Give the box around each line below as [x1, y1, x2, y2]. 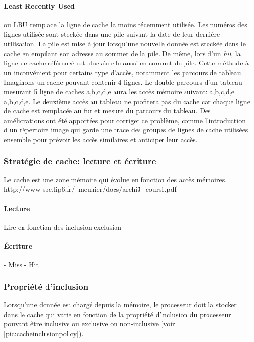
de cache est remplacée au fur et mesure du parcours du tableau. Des [4, 106, 211, 116]
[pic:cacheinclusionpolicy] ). [4, 328, 84, 338]
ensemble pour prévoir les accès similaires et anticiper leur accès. [4, 134, 198, 144]
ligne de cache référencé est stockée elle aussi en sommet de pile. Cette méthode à [4, 58, 249, 68]
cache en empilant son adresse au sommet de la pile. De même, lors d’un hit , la [4, 48, 241, 58]
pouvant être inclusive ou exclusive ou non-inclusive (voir [4, 319, 175, 329]
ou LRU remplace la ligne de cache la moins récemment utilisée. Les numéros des [4, 19, 247, 29]
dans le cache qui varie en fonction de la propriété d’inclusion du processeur [4, 309, 231, 319]
